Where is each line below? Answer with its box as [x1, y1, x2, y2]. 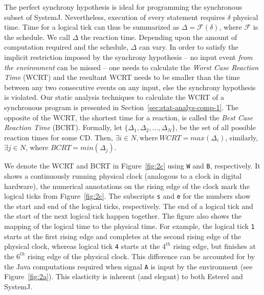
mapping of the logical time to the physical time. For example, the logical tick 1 [4, 221, 255, 231]
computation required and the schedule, [4, 41, 128, 52]
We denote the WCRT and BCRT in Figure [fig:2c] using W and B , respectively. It [4, 160, 260, 171]
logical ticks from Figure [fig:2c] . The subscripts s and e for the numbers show [4, 191, 251, 201]
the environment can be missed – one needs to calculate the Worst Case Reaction [4, 61, 259, 72]
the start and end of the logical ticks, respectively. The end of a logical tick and [4, 200, 253, 211]
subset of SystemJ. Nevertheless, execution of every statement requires [4, 11, 225, 22]
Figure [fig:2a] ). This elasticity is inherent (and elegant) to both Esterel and [4, 271, 243, 282]
